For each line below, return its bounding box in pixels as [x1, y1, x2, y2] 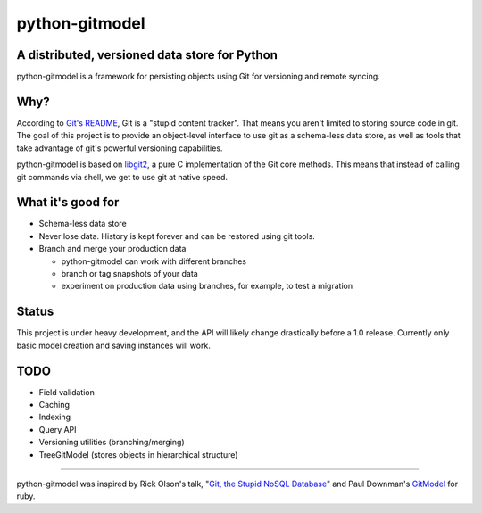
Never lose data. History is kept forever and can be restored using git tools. [38, 230, 316, 241]
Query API [38, 424, 77, 434]
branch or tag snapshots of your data [61, 269, 198, 278]
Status [16, 304, 54, 319]
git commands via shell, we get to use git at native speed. [16, 171, 228, 182]
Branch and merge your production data [38, 244, 187, 254]
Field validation [38, 386, 96, 397]
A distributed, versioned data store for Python [16, 47, 278, 62]
